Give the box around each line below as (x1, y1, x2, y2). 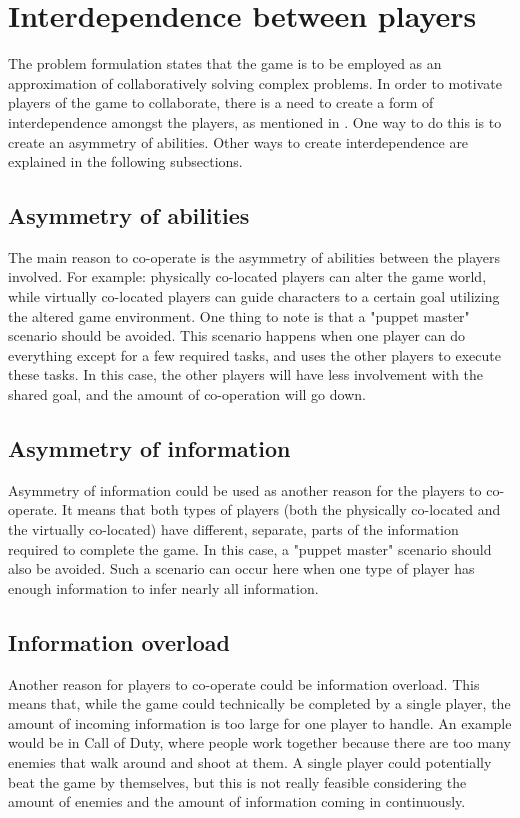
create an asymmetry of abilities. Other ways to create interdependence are (8, 131, 469, 152)
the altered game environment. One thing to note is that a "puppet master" (8, 305, 470, 326)
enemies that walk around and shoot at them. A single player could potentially (8, 751, 492, 772)
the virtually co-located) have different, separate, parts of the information (8, 519, 459, 540)
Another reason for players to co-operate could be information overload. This (8, 673, 480, 694)
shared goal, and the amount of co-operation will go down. (8, 384, 366, 405)
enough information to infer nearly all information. (8, 577, 319, 598)
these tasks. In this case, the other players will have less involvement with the (8, 364, 484, 385)
